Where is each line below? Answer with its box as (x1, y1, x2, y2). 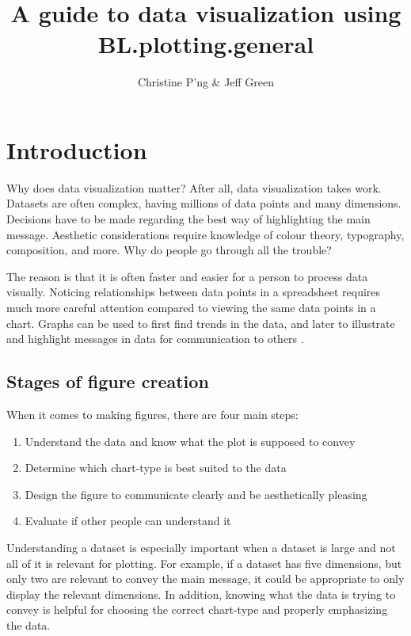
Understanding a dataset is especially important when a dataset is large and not (6, 539, 396, 555)
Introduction (6, 133, 147, 166)
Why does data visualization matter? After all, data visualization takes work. (6, 179, 382, 196)
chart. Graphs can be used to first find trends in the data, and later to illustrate (6, 314, 395, 331)
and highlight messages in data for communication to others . (6, 330, 304, 347)
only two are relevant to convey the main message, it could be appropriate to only (6, 570, 405, 587)
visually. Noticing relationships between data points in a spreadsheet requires (6, 284, 381, 300)
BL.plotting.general (97, 28, 314, 60)
